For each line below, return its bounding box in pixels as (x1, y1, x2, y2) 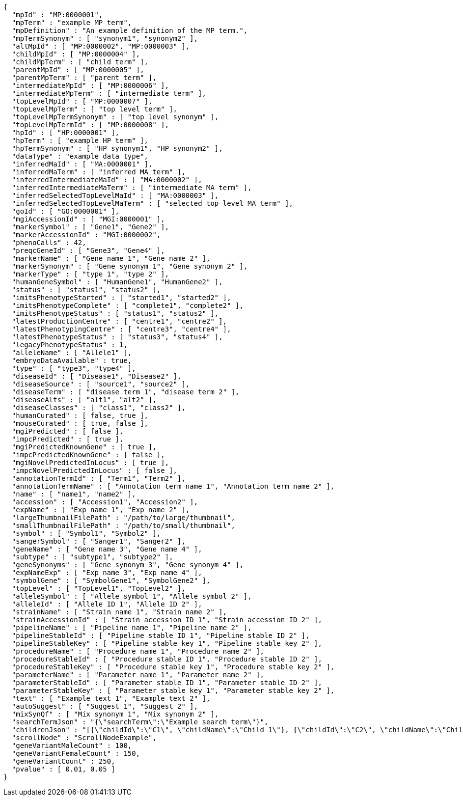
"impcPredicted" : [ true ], (11, 435, 124, 443)
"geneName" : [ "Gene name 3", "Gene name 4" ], (11, 545, 202, 553)
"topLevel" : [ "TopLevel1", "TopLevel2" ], (11, 584, 186, 592)
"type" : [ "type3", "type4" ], (11, 364, 136, 372)
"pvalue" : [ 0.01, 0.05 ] (11, 765, 115, 773)
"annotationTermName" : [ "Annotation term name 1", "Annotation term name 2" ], (11, 482, 335, 490)
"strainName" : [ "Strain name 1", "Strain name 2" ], (11, 608, 227, 616)
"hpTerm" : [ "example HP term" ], (11, 137, 149, 144)
